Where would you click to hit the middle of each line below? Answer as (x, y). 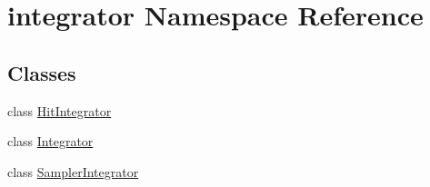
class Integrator (50, 141)
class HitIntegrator (60, 110)
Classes (42, 72)
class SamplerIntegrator (73, 171)
